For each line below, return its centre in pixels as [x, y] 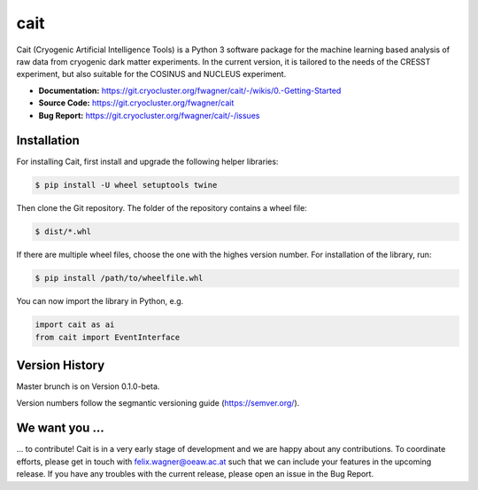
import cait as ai [75, 325]
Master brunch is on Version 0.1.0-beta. [88, 386]
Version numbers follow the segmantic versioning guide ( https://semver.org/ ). [158, 402]
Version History [61, 366]
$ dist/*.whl [63, 232]
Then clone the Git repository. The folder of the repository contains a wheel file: [162, 208]
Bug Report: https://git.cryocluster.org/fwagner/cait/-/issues [149, 115]
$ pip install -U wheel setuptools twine [126, 185]
